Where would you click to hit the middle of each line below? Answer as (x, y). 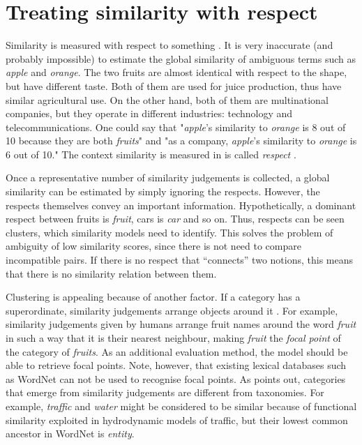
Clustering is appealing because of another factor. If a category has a (153, 297)
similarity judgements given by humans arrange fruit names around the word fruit (181, 324)
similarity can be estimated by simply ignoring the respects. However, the (163, 191)
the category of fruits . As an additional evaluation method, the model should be (177, 351)
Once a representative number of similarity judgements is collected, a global (168, 178)
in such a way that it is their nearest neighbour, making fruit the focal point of (173, 338)
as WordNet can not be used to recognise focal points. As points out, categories (176, 378)
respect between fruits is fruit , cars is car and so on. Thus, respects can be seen (175, 219)
